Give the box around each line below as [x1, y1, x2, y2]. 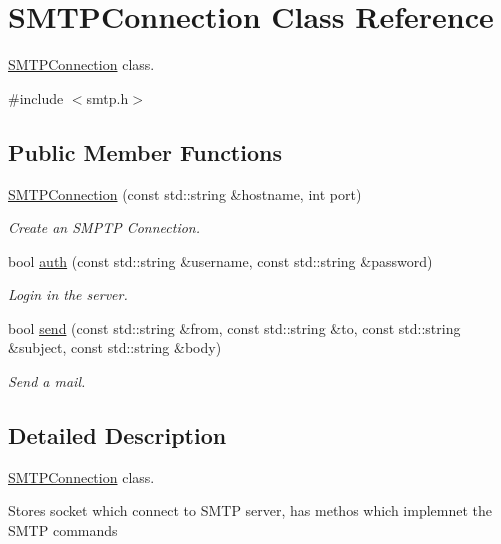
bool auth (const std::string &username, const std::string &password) [8, 250, 433, 271]
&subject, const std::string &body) [8, 337, 222, 358]
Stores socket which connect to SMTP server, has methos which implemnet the [8, 500, 493, 521]
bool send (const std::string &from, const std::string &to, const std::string [8, 317, 461, 338]
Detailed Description [8, 420, 227, 451]
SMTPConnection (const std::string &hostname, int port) [8, 183, 362, 204]
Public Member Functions [8, 136, 282, 167]
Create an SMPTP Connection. [8, 217, 201, 238]
